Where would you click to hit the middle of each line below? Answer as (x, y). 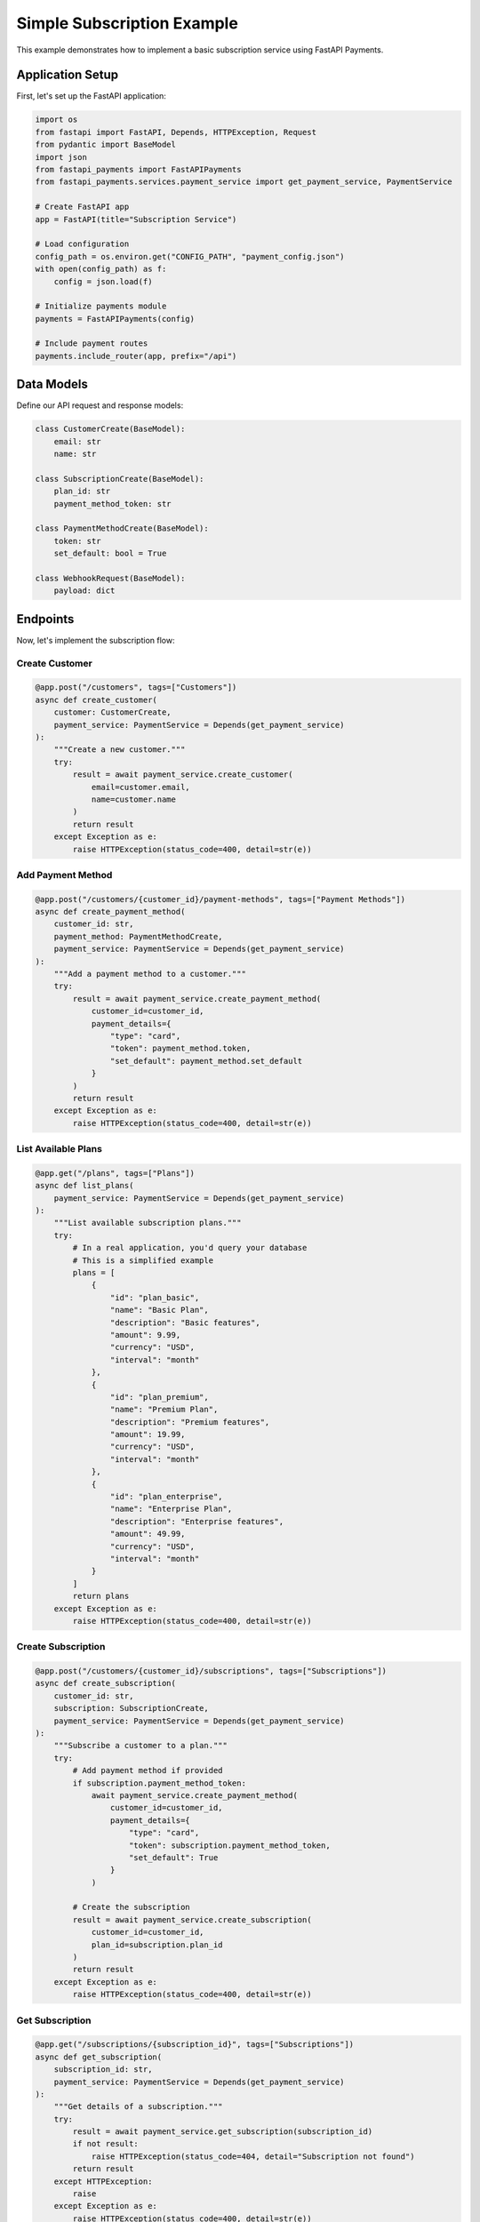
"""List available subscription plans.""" (148, 1223)
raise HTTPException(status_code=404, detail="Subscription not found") (253, 2156)
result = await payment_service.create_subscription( (192, 1919)
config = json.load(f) (103, 281)
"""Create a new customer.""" (120, 750)
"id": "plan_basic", (155, 1297)
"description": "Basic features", (185, 1323)
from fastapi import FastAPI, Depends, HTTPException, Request (176, 132)
